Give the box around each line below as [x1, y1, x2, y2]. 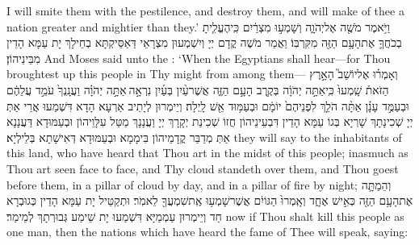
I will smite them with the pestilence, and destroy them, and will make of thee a [6, 2, 404, 19]
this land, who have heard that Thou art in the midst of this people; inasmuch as [6, 144, 409, 161]
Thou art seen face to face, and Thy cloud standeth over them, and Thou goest [6, 160, 399, 176]
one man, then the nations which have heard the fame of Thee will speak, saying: [6, 223, 409, 240]
